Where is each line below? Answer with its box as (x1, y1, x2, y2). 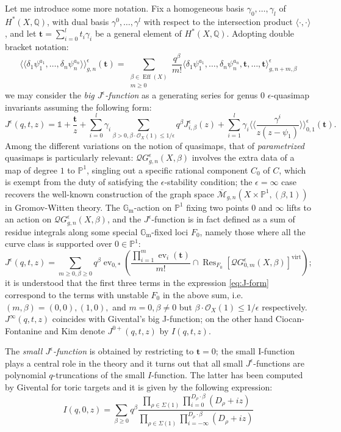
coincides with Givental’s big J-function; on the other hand (52, 312, 273, 325)
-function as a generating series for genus (105, 89, 258, 101)
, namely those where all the (199, 225, 306, 238)
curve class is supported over (5, 237, 112, 250)
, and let (5, 27, 37, 40)
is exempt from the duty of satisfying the (5, 175, 159, 188)
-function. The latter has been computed (151, 368, 303, 381)
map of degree (5, 163, 57, 176)
